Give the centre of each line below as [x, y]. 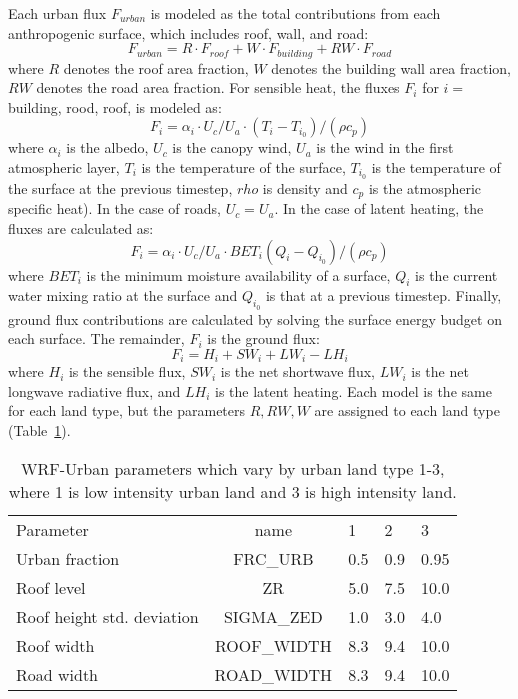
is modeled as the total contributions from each [295, 13]
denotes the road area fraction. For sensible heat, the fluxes [218, 87]
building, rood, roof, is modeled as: [115, 106]
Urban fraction [68, 558]
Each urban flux [57, 13]
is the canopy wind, [232, 147]
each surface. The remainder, [96, 338]
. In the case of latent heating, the [379, 208]
